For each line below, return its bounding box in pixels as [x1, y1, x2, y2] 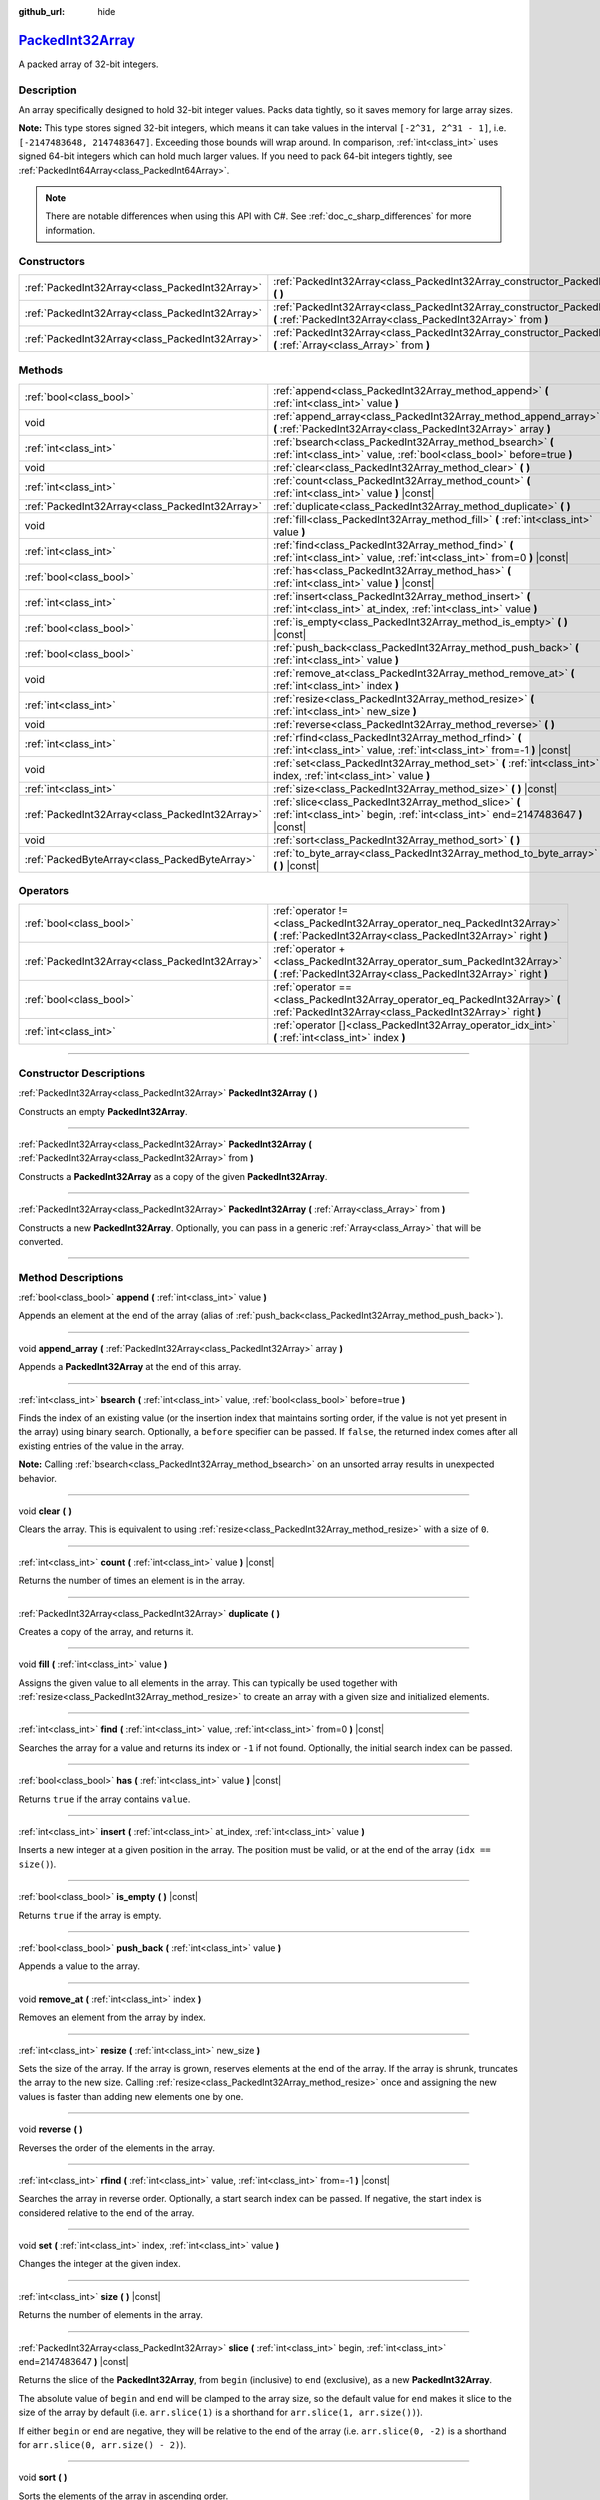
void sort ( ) [18, 2471, 68, 2484]
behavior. [18, 1472, 57, 1484]
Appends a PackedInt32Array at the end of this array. [18, 1361, 242, 1373]
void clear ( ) [18, 1505, 72, 1517]
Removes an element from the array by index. [18, 2011, 207, 2024]
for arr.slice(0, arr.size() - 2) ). [18, 2438, 187, 2450]
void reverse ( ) [18, 2123, 84, 2135]
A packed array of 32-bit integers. [18, 58, 159, 70]
